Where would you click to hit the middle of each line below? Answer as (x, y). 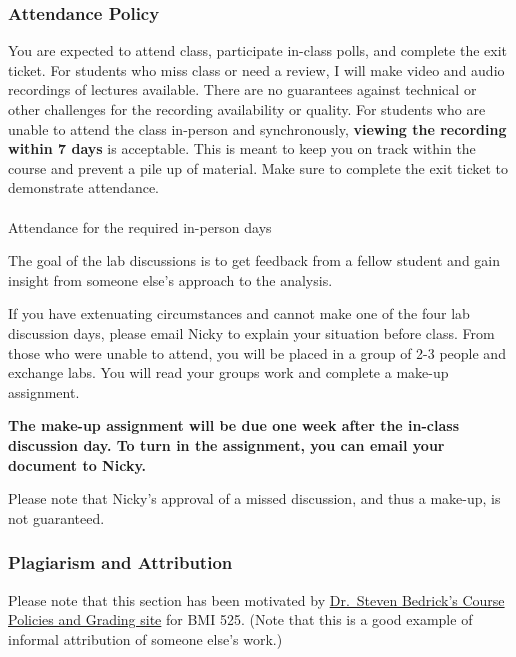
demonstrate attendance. (84, 187)
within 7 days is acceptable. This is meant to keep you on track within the (242, 148)
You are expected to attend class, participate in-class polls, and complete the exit (257, 50)
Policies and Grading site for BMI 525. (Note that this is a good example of (240, 619)
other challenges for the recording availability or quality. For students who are (247, 109)
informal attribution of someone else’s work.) (145, 638)
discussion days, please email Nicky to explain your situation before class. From (251, 332)
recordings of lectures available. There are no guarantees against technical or (242, 89)
